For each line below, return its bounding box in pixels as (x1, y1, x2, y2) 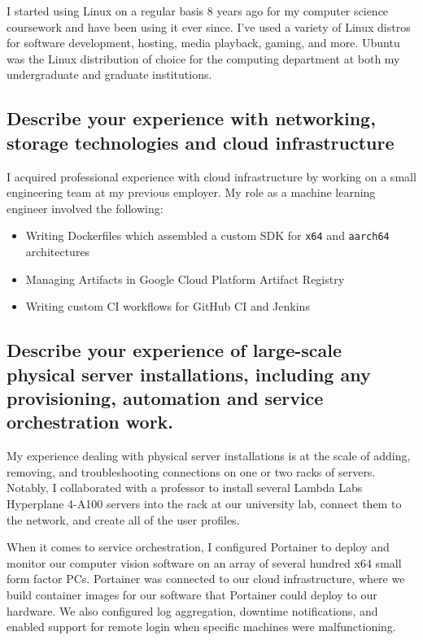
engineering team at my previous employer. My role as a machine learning (7, 184, 376, 201)
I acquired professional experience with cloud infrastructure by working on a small (7, 168, 416, 185)
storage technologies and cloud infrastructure (7, 129, 395, 155)
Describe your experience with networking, (7, 106, 376, 131)
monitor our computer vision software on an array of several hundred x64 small (7, 554, 402, 571)
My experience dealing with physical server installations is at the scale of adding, (7, 447, 411, 464)
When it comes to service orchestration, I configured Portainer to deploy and (7, 538, 390, 555)
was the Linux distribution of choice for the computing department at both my (7, 50, 400, 67)
